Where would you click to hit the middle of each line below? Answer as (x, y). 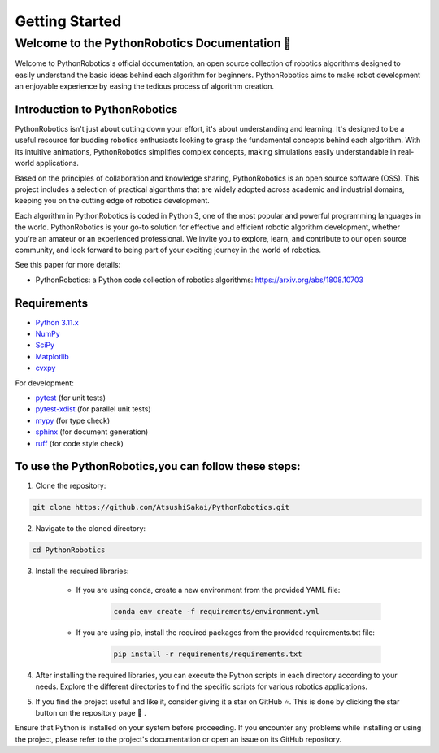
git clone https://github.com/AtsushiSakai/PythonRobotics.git (161, 507)
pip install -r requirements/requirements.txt (208, 654)
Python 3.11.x (57, 322)
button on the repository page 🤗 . (91, 712)
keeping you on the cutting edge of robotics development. (113, 201)
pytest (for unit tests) (70, 398)
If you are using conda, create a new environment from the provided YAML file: (208, 590)
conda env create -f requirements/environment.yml (217, 611)
